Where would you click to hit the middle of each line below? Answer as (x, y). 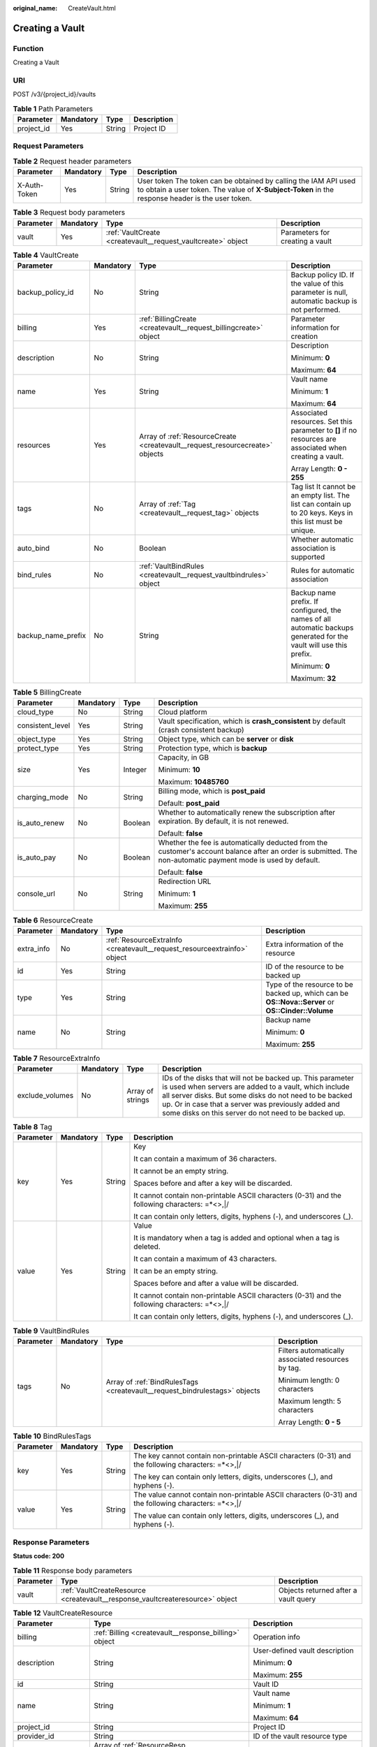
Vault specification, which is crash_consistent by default (252, 721)
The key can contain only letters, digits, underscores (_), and (233, 1477)
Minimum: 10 (179, 770)
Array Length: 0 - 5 (310, 1422)
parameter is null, (319, 292)
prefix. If (305, 601)
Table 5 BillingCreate (47, 693)
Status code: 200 (39, 1556)
